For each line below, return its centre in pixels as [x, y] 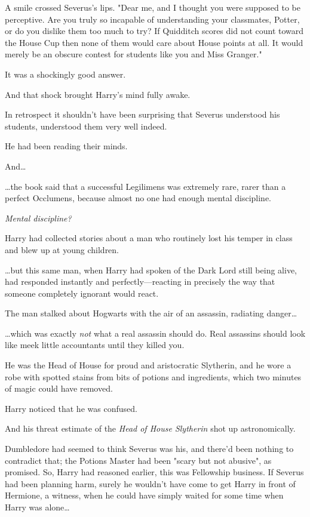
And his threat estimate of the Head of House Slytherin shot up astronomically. [150, 428]
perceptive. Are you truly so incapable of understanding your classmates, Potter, [152, 19]
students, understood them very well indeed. [86, 126]
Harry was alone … [37, 507]
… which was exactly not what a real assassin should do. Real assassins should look [155, 333]
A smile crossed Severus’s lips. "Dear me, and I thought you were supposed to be [153, 7]
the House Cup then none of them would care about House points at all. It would [154, 42]
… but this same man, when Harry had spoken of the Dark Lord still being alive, [151, 270]
